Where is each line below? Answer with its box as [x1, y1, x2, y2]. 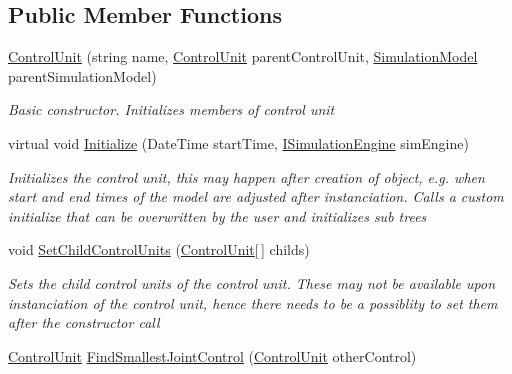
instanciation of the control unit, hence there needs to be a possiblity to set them [8, 292, 498, 313]
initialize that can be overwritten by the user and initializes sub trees [8, 205, 427, 226]
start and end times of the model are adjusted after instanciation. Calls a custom [8, 186, 504, 207]
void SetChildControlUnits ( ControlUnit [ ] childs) [8, 239, 310, 260]
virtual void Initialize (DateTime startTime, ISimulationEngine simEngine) [8, 132, 469, 153]
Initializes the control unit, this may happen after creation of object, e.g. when [8, 166, 485, 187]
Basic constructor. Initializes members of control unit [8, 99, 335, 120]
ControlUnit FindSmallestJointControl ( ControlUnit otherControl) [8, 345, 417, 366]
